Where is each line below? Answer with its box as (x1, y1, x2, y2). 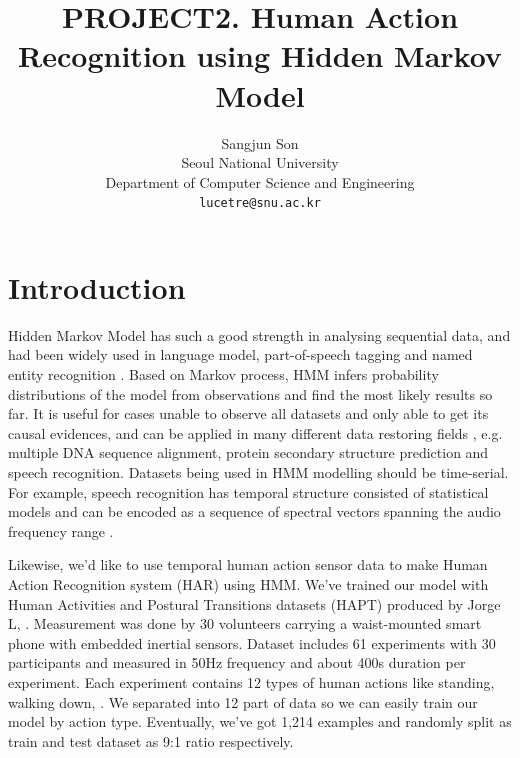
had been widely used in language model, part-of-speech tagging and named (8, 344, 473, 365)
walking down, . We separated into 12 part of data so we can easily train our (8, 691, 478, 712)
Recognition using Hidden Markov (18, 35, 502, 76)
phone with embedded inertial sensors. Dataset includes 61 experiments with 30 (8, 632, 496, 653)
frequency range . (8, 520, 114, 541)
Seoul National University (181, 152, 339, 173)
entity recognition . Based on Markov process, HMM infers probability (8, 364, 439, 385)
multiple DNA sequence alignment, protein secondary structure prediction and (8, 442, 489, 463)
